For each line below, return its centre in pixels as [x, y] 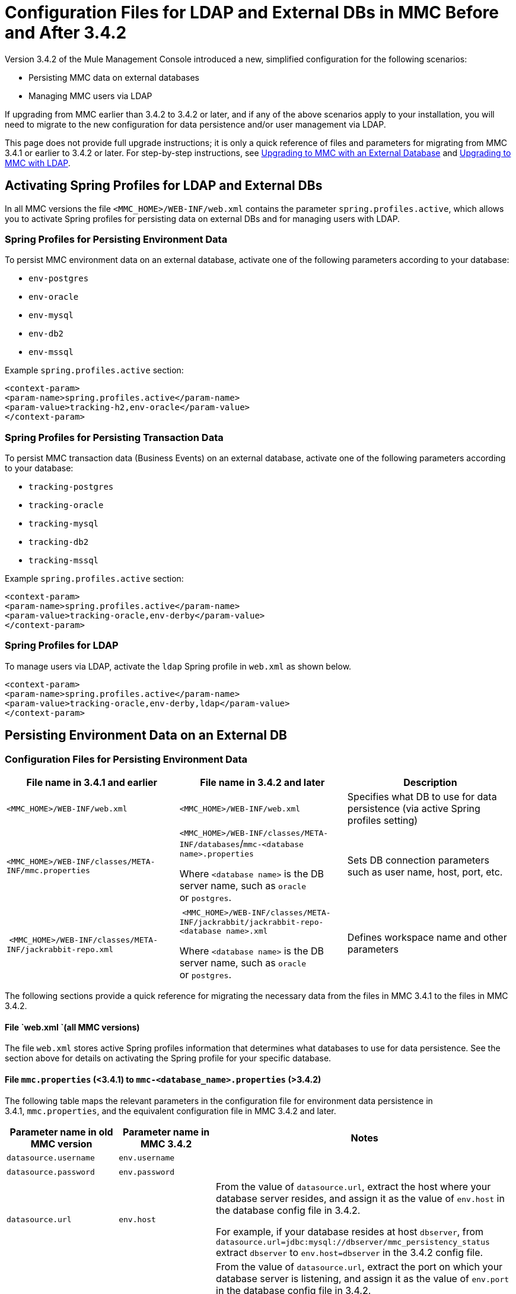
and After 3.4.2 [66, 33]
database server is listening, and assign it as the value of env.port [363, 1278]
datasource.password [51, 1172]
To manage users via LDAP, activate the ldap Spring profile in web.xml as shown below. [178, 666]
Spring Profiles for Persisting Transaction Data [114, 437]
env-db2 [46, 334]
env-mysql [51, 315]
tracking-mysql [64, 524]
